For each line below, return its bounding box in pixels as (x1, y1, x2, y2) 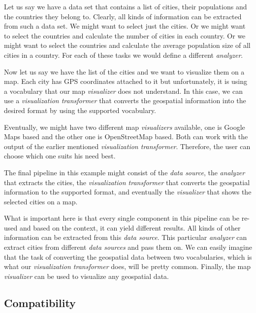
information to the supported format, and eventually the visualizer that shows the (4, 187, 252, 197)
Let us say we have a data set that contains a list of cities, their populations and (4, 1, 247, 11)
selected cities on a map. (4, 196, 78, 206)
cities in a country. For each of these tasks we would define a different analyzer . (4, 49, 243, 60)
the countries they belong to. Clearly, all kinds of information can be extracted (4, 11, 242, 21)
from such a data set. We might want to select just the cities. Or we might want (4, 21, 246, 31)
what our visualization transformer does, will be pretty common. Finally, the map (4, 261, 251, 272)
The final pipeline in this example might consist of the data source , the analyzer (4, 167, 245, 177)
